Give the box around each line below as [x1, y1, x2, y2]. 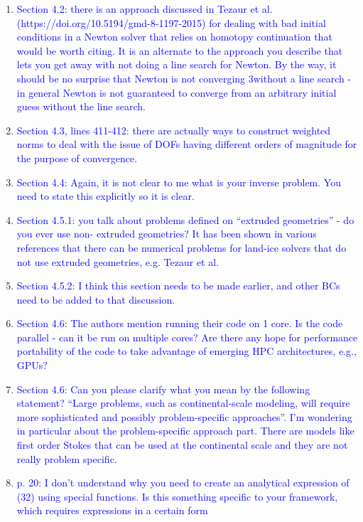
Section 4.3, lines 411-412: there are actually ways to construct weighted [16, 122, 331, 137]
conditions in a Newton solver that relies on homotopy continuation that [16, 29, 332, 44]
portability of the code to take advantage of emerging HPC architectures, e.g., [16, 343, 357, 358]
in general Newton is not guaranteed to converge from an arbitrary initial [16, 85, 337, 100]
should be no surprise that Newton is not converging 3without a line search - [16, 70, 352, 85]
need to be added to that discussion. [16, 292, 175, 307]
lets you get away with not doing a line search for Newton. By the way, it [16, 57, 337, 72]
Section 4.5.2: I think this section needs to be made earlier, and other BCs [16, 278, 340, 293]
